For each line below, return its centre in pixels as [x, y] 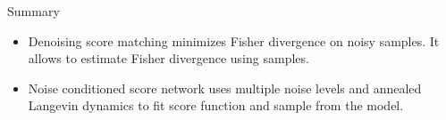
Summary [34, 11]
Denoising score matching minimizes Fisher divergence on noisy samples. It [234, 40]
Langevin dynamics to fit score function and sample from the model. [216, 105]
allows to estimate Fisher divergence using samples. [168, 58]
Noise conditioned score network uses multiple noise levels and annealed [225, 88]
